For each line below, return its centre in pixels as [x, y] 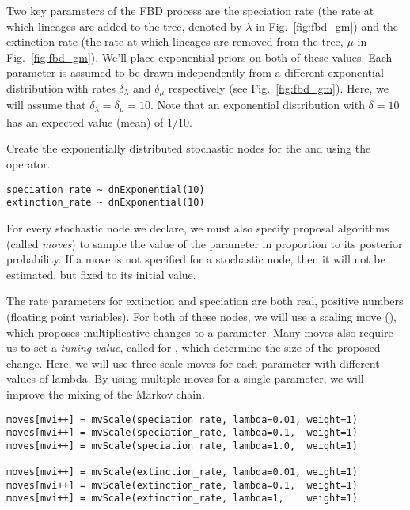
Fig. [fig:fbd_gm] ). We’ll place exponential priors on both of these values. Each [199, 57]
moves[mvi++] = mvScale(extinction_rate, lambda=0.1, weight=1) [182, 485]
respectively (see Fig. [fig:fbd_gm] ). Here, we [278, 87]
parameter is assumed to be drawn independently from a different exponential [195, 72]
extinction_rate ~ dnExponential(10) [106, 203]
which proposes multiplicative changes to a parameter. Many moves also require [200, 332]
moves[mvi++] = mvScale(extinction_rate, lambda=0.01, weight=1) [182, 472]
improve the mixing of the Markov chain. [106, 393]
